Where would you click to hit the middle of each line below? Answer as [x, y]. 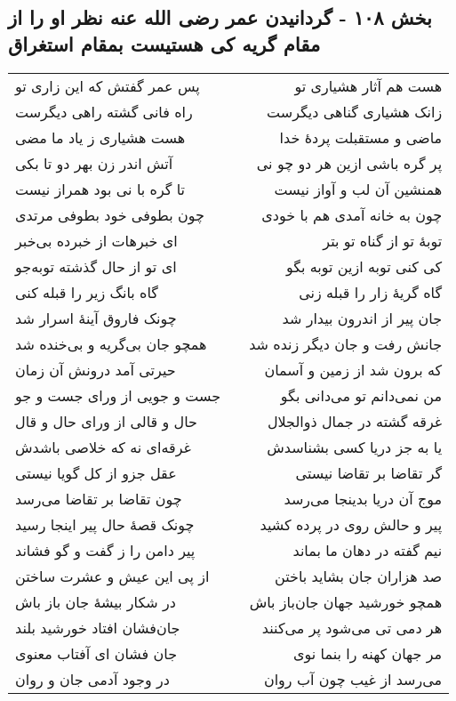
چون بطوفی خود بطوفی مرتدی [110, 214]
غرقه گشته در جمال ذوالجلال [355, 421]
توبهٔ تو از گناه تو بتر [383, 240]
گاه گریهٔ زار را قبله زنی [371, 292]
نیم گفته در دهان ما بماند [368, 550]
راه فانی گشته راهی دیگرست [104, 111]
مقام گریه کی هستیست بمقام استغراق [164, 43]
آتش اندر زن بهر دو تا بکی [94, 163]
